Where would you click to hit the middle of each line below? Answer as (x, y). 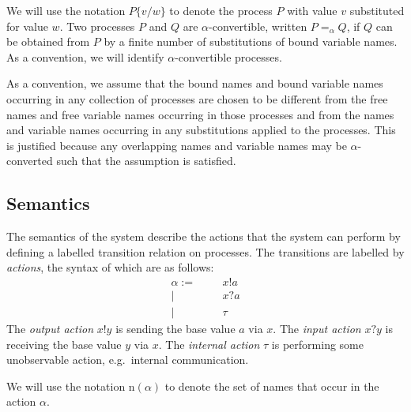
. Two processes (97, 26)
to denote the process (221, 10)
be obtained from (48, 41)
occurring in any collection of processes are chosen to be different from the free (197, 98)
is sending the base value (175, 329)
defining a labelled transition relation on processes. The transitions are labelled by (205, 251)
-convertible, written (258, 26)
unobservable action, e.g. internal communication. (128, 360)
